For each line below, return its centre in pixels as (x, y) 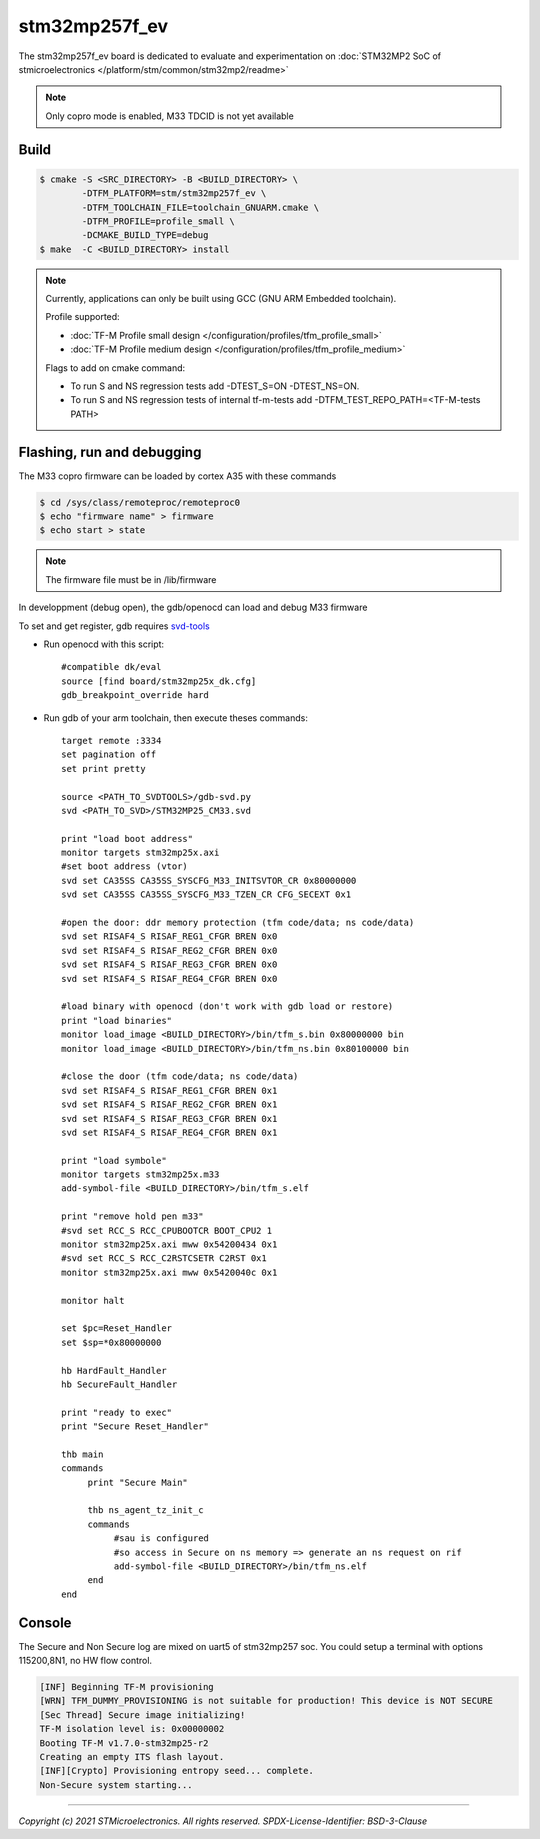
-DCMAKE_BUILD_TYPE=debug (145, 235)
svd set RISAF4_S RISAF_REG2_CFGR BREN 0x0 (169, 950)
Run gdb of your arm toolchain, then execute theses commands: (176, 717)
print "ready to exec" (117, 1412)
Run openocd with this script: (104, 644)
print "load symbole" (114, 1160)
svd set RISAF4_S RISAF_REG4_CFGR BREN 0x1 (169, 1132)
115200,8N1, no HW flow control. (85, 1661)
